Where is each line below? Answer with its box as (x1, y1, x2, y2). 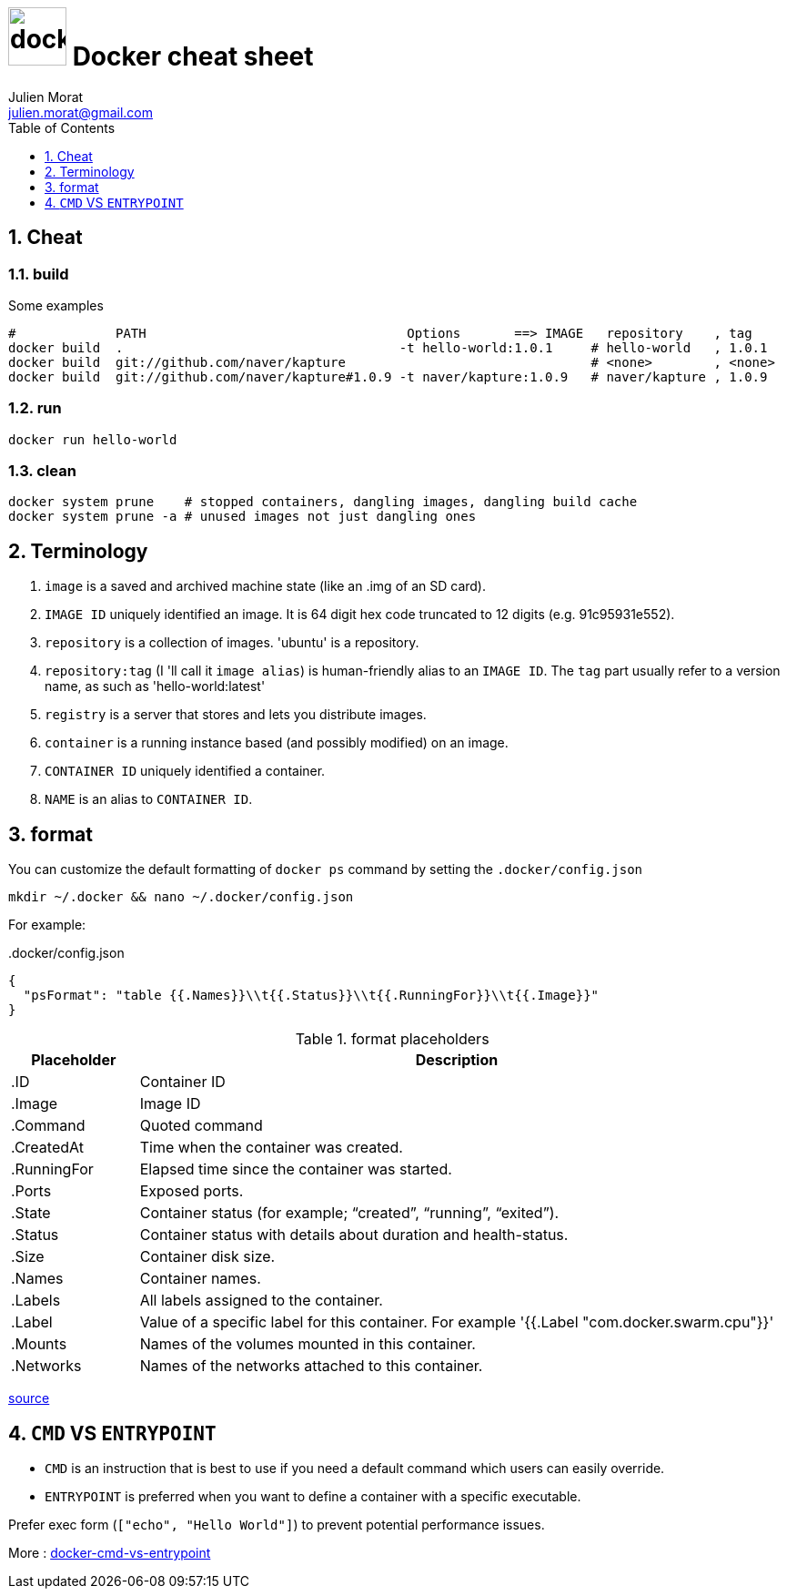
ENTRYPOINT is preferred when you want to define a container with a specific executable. (45, 1489, 581, 1504)
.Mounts (11, 1335, 67, 1354)
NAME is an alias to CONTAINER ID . (45, 791, 253, 808)
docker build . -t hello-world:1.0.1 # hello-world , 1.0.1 (8, 340, 768, 355)
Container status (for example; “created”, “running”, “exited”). (139, 1204, 560, 1223)
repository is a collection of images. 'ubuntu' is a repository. (45, 635, 419, 651)
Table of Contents (8, 119, 116, 136)
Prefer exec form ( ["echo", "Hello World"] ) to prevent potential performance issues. (8, 1517, 545, 1532)
